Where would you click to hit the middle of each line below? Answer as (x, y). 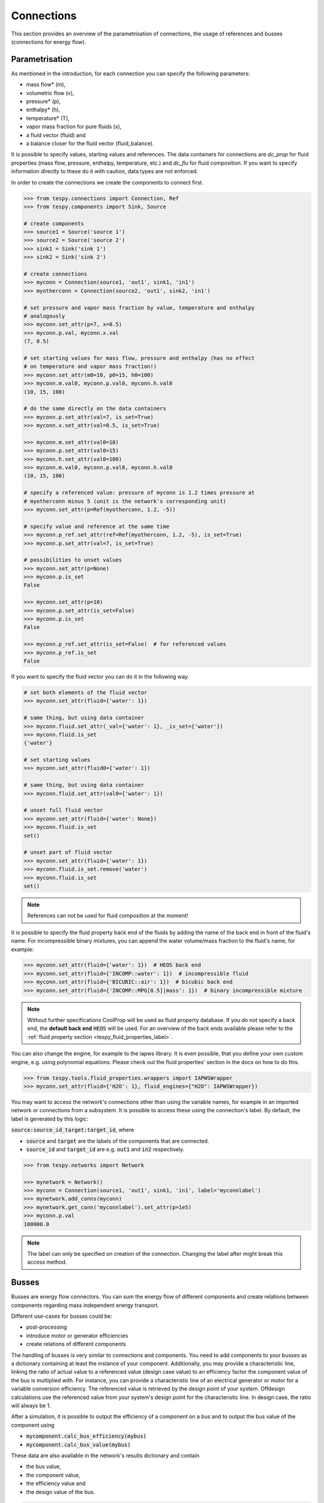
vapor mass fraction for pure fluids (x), (74, 127)
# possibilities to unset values (73, 560)
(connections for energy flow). (49, 41)
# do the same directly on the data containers (95, 409)
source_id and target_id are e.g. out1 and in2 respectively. (105, 1149)
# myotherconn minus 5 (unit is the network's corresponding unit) (125, 501)
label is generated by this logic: (49, 1119)
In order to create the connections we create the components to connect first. (107, 182)
